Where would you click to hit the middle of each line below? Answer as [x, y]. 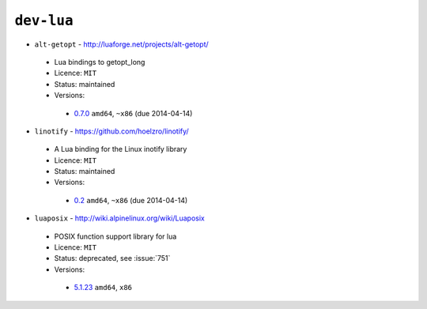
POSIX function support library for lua [115, 236]
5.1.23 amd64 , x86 [103, 288]
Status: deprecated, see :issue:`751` [112, 258]
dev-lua [44, 21]
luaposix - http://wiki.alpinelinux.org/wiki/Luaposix [119, 218]
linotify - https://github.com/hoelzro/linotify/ [111, 131]
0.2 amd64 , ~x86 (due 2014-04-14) [131, 200]
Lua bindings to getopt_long [100, 62]
